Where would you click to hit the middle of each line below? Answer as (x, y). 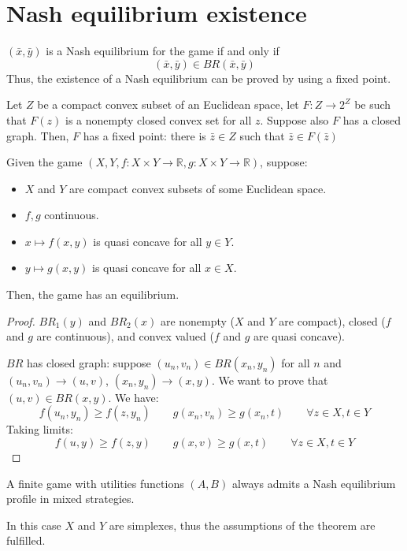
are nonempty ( (198, 320)
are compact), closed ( (332, 320)
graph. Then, (38, 135)
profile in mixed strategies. (70, 499)
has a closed (372, 119)
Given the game (44, 162)
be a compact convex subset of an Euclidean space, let (168, 104)
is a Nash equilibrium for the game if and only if (163, 51)
